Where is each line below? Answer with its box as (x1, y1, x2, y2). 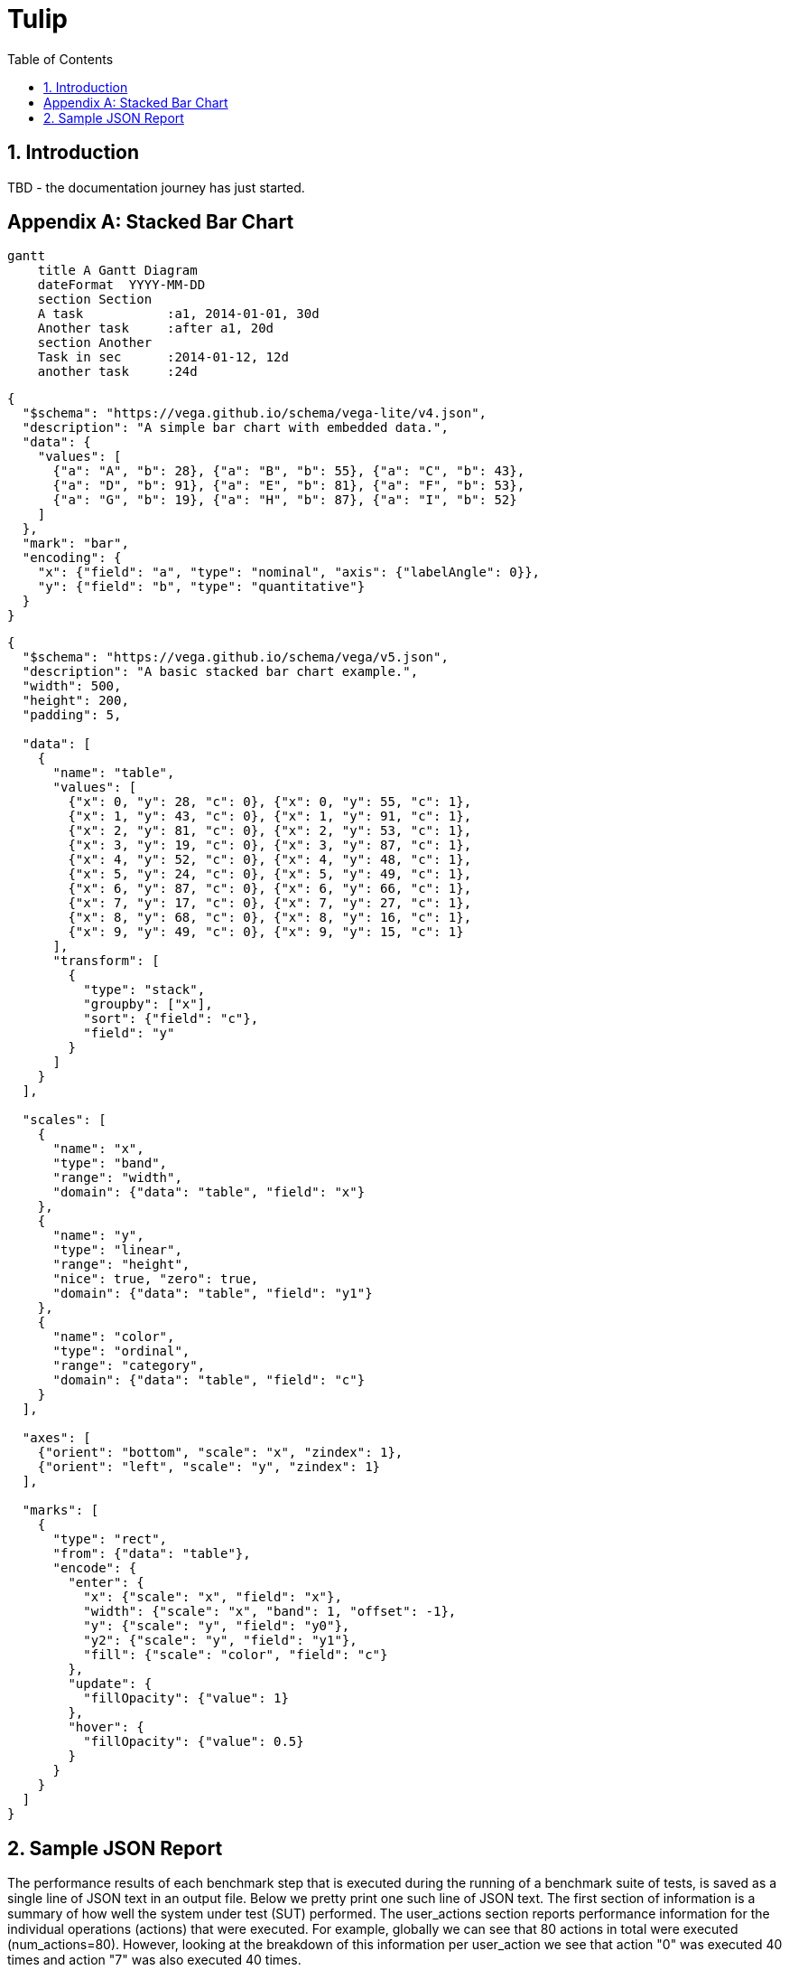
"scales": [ (22, 1112, 107, 1128)
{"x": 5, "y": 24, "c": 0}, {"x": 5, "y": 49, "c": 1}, (68, 867, 472, 882)
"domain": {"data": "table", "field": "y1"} (52, 1286, 373, 1301)
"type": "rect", (52, 1532, 168, 1547)
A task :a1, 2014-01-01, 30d (37, 306, 320, 322)
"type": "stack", (83, 982, 206, 998)
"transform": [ (52, 953, 160, 969)
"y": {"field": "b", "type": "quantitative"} (37, 579, 366, 595)
